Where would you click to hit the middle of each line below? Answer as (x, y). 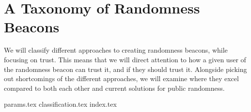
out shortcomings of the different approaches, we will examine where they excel (121, 78)
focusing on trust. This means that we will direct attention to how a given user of (125, 59)
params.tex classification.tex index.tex (60, 104)
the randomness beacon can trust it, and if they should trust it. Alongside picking (125, 69)
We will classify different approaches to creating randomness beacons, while (116, 50)
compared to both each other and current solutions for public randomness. (114, 88)
